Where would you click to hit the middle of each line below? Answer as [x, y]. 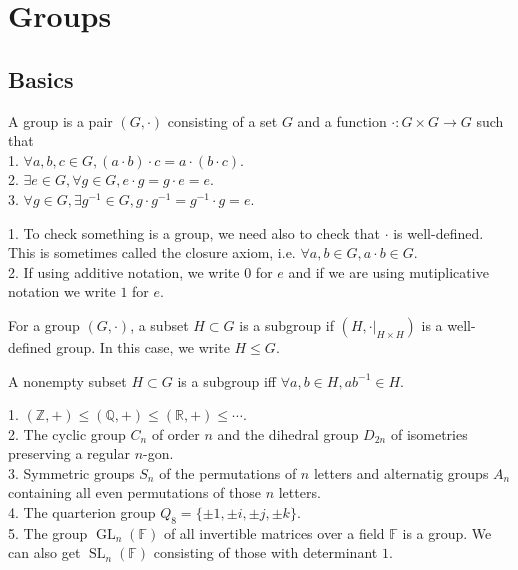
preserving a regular [69, 453]
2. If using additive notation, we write [124, 271]
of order [175, 433]
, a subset [159, 324]
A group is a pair [60, 120]
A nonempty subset [67, 380]
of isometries [429, 433]
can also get [44, 552]
